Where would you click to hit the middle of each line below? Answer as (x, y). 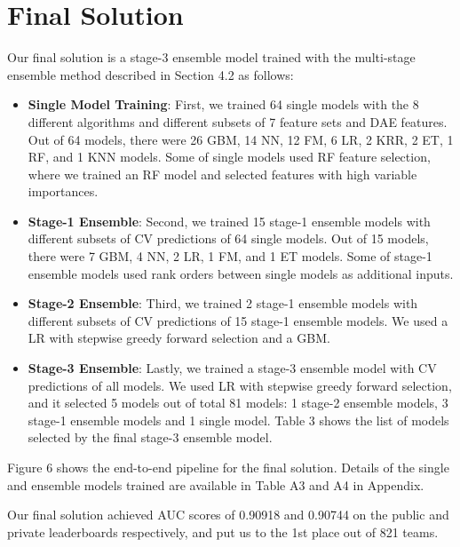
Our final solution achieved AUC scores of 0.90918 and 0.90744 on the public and (228, 515)
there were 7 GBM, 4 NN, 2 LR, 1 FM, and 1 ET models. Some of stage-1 (230, 256)
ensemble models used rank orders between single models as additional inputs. (241, 273)
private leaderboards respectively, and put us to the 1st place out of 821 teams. (223, 531)
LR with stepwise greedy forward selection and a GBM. (179, 338)
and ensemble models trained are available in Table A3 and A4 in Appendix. (216, 484)
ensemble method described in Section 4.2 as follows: (151, 74)
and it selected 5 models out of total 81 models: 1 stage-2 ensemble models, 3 (238, 403)
